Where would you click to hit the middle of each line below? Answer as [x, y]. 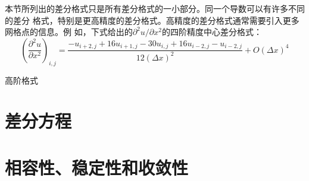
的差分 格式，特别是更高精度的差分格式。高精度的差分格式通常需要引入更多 [152, 20]
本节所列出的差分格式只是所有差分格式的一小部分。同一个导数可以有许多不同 [155, 8]
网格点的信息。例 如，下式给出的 [69, 32]
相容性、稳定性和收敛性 [97, 167]
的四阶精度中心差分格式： [212, 32]
